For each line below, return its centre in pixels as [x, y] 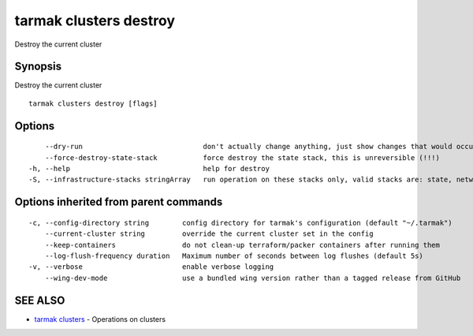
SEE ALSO [40, 300]
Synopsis [38, 67]
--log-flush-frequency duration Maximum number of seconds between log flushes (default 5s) [234, 256]
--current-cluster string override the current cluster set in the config [209, 234]
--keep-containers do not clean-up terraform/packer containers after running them [242, 245]
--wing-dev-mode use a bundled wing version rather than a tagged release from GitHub [253, 278]
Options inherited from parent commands [119, 202]
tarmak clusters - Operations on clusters [100, 319]
